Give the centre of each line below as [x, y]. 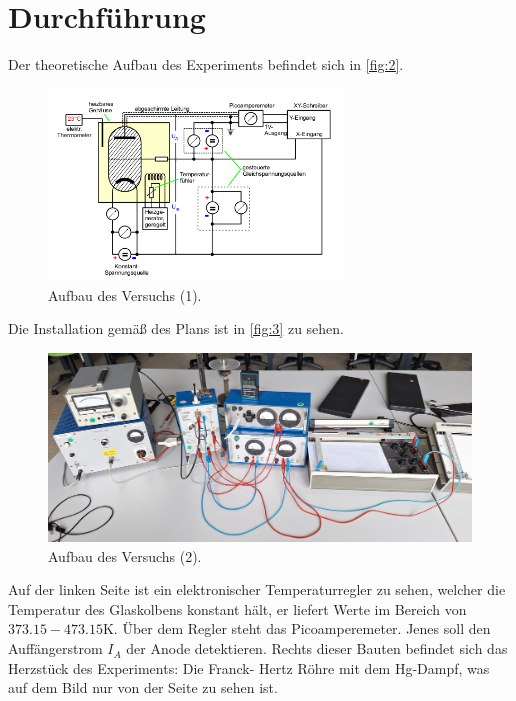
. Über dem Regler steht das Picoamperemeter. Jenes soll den [302, 628]
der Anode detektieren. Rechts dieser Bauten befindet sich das [317, 648]
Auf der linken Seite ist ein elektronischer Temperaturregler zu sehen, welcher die [257, 589]
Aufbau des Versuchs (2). [125, 555]
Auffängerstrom [55, 648]
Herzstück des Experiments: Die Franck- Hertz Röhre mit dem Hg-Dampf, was [249, 667]
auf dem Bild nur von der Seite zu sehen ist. [143, 687]
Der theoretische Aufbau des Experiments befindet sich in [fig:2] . [206, 64]
